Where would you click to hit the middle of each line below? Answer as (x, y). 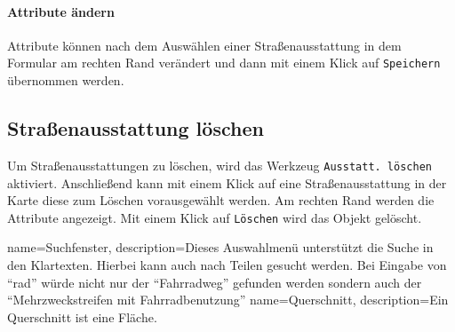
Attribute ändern (61, 11)
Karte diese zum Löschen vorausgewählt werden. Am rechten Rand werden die (221, 200)
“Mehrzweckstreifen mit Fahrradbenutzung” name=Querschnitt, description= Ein (228, 300)
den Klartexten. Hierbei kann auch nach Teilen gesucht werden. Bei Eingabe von (227, 264)
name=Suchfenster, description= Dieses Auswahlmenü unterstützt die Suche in (220, 247)
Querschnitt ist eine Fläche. (82, 316)
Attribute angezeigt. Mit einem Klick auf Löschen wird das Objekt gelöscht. (215, 217)
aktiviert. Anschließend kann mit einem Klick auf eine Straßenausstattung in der (227, 182)
